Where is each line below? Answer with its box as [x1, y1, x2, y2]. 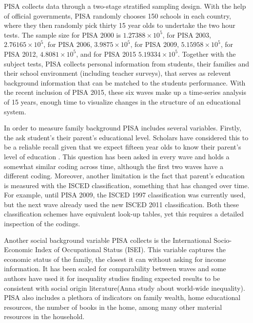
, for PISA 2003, [162, 29, 211, 40]
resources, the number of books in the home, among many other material [4, 301, 222, 312]
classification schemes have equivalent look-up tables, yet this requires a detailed [4, 209, 244, 219]
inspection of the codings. [4, 218, 80, 229]
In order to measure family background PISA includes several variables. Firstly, [4, 123, 241, 133]
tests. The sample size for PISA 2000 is [4, 29, 121, 40]
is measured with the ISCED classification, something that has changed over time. [4, 180, 250, 190]
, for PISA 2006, [43, 39, 92, 49]
